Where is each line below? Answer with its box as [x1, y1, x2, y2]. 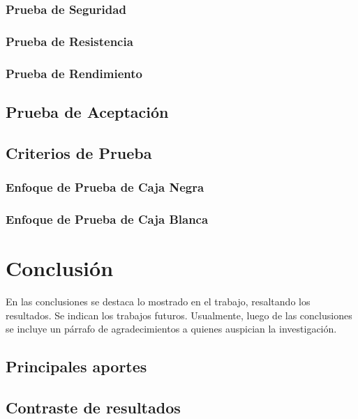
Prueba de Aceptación [6, 100, 169, 122]
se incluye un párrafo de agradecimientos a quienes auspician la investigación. [6, 321, 337, 336]
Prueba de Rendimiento [6, 64, 142, 82]
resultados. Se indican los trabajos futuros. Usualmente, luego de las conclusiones [6, 307, 352, 322]
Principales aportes [6, 356, 147, 377]
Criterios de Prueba [6, 142, 152, 163]
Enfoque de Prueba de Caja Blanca [6, 210, 209, 227]
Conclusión [6, 253, 114, 282]
